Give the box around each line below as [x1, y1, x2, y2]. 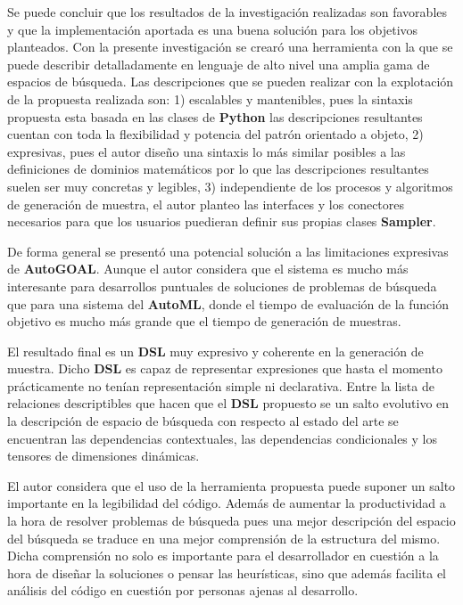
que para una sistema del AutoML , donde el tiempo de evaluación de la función [7, 294, 449, 313]
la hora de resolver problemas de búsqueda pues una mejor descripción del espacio [7, 511, 456, 530]
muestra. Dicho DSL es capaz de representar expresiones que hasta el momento [7, 359, 442, 378]
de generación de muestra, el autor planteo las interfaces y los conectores [7, 194, 405, 213]
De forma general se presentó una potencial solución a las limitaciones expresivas [7, 241, 449, 260]
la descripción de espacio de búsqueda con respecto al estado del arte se [7, 412, 399, 430]
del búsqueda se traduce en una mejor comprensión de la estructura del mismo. [7, 528, 441, 547]
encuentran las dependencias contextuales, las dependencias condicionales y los [7, 429, 438, 447]
